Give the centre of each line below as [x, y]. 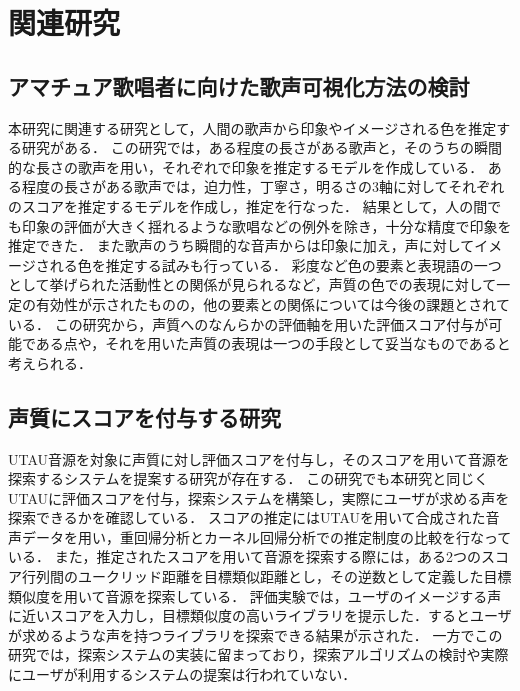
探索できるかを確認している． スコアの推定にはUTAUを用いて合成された [247, 517]
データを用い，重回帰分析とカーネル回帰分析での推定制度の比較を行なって [266, 536]
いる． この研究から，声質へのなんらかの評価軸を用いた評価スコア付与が [248, 323]
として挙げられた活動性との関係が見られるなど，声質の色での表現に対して [252, 284]
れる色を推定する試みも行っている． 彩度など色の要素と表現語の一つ [275, 264]
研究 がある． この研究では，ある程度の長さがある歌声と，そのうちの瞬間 [262, 147]
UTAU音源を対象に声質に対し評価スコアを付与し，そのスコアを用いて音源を [259, 458]
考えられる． [50, 362]
